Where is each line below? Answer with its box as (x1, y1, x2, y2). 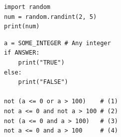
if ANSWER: (3, 49, 40, 57)
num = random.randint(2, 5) (3, 13, 97, 20)
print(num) (3, 23, 40, 30)
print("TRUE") (18, 59, 65, 66)
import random (3, 3, 50, 10)
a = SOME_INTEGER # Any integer (3, 39, 111, 47)
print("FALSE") (18, 78, 68, 86)
